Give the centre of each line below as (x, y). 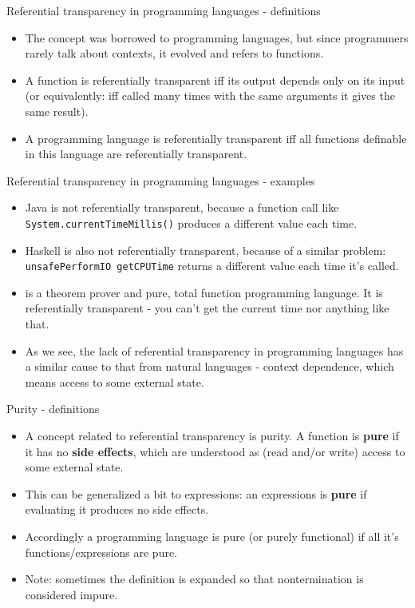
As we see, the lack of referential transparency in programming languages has (214, 350)
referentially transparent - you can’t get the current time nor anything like (207, 308)
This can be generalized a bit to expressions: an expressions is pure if (196, 493)
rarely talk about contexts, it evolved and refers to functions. (174, 53)
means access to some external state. (115, 381)
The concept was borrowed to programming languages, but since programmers (217, 37)
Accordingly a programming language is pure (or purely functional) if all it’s (212, 536)
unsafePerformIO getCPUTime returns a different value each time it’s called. (212, 266)
